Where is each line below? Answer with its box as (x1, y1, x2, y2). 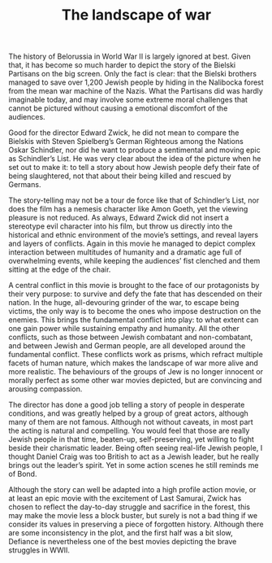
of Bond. (8, 469, 37, 479)
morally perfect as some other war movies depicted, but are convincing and (8, 376, 262, 386)
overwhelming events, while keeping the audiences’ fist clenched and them (8, 256, 261, 266)
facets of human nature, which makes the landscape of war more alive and (8, 358, 258, 368)
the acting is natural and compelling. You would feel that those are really (8, 426, 250, 436)
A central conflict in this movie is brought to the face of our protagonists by (8, 281, 260, 290)
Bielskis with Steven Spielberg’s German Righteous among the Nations (8, 137, 244, 146)
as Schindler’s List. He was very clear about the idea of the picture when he (8, 154, 261, 164)
